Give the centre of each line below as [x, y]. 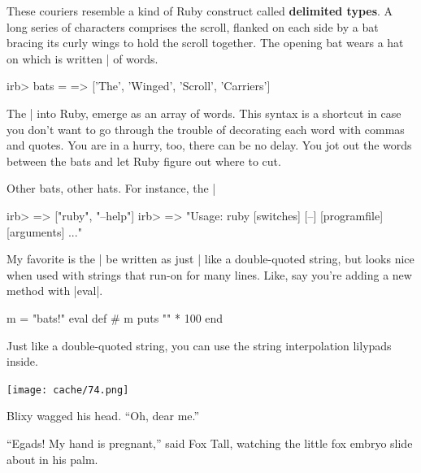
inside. [22, 361]
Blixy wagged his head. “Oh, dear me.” [103, 416]
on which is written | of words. [82, 58]
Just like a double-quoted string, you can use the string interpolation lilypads [199, 345]
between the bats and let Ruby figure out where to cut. [144, 161]
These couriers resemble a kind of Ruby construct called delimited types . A [200, 11]
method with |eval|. [55, 291]
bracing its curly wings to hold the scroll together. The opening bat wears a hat [205, 43]
